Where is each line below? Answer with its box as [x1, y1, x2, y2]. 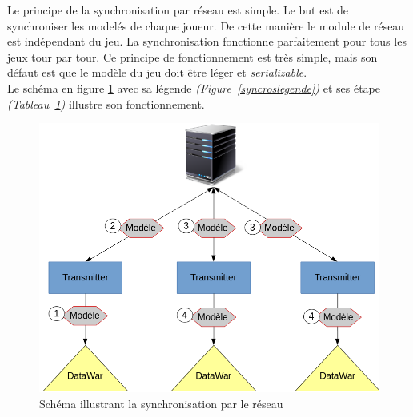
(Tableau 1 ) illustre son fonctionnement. [7, 95, 205, 112]
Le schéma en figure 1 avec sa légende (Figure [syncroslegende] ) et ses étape [7, 79, 380, 96]
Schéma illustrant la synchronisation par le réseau [39, 395, 283, 412]
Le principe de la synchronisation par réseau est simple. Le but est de [7, 2, 349, 18]
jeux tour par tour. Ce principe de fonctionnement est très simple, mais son [7, 48, 378, 65]
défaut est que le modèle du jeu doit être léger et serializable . [7, 64, 307, 81]
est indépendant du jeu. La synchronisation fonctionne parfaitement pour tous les [7, 33, 407, 50]
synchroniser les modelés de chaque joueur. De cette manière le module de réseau [7, 17, 405, 34]
